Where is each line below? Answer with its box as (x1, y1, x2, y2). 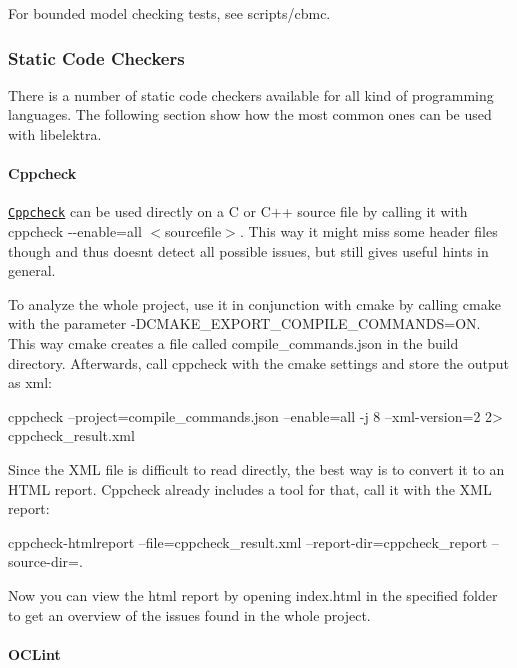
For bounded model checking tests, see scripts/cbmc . (8, 3, 331, 23)
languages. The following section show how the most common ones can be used (8, 104, 492, 125)
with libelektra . (8, 124, 102, 144)
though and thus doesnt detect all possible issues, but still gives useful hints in (8, 240, 489, 261)
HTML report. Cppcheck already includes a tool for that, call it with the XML (8, 478, 492, 499)
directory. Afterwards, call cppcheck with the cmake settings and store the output (8, 352, 509, 373)
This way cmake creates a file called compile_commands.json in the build (8, 333, 459, 354)
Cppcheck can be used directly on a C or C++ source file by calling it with (8, 201, 468, 222)
